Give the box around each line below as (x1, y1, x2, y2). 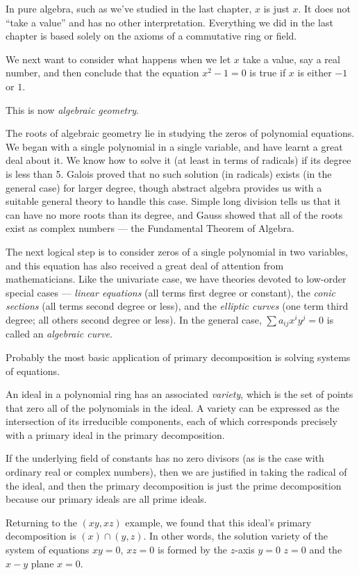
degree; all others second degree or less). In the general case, (6, 312, 262, 326)
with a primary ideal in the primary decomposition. (6, 427, 225, 442)
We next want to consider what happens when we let (6, 51, 231, 66)
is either (297, 65, 332, 80)
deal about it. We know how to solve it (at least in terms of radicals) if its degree (6, 153, 351, 167)
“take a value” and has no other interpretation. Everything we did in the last (6, 15, 333, 29)
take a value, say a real (242, 51, 340, 66)
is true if (249, 65, 286, 80)
